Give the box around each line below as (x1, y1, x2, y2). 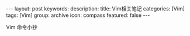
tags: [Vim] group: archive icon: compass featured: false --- (6, 12, 150, 19)
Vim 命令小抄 (6, 24, 38, 30)
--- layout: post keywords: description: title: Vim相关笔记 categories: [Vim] (6, 5, 185, 12)
